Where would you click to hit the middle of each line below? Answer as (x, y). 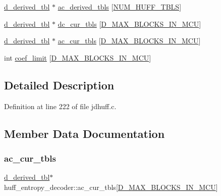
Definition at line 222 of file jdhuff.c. (60, 106)
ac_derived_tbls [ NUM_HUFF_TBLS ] (120, 7)
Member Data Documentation (85, 133)
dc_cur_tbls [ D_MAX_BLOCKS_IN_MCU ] (129, 23)
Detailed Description (59, 85)
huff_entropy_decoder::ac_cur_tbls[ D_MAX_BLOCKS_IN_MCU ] (111, 187)
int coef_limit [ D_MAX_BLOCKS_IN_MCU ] (78, 57)
